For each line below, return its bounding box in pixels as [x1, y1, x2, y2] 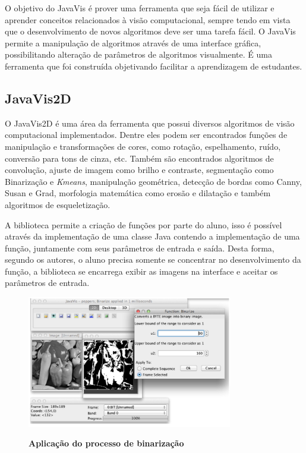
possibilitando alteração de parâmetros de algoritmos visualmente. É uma [5, 48, 272, 61]
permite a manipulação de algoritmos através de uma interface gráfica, [5, 36, 261, 49]
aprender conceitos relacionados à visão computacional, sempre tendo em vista [5, 13, 291, 26]
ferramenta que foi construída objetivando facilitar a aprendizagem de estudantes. [5, 59, 302, 72]
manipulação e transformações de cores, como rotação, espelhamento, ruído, [5, 140, 281, 152]
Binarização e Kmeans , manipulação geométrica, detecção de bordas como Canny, [5, 175, 302, 187]
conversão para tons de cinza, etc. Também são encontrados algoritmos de [5, 152, 274, 164]
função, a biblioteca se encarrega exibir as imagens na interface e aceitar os [5, 265, 278, 277]
